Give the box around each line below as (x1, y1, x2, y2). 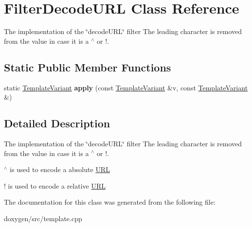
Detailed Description (4, 116, 110, 131)
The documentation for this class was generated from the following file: (4, 197, 216, 207)
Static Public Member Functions (4, 59, 171, 74)
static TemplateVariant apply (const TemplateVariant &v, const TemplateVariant (4, 82, 248, 92)
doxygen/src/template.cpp (4, 213, 82, 223)
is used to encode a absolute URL (9, 164, 110, 175)
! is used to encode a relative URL (4, 180, 106, 191)
